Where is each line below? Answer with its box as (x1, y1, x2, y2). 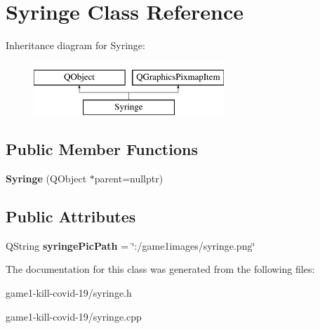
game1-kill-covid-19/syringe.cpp (6, 309, 142, 323)
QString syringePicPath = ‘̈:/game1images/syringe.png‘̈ (6, 238, 255, 253)
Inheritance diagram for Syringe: (6, 38, 145, 53)
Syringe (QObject (6, 171, 87, 186)
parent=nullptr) (94, 171, 164, 186)
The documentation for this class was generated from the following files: (6, 262, 315, 276)
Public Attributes (6, 206, 136, 227)
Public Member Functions (6, 138, 198, 160)
